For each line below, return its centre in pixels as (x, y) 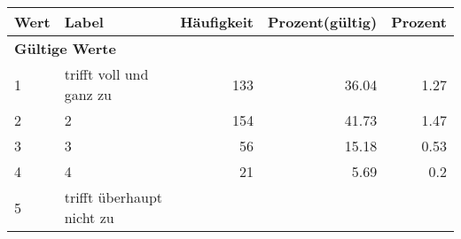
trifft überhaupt (113, 197)
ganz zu (88, 94)
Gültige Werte (65, 48)
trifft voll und (106, 74)
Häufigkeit (217, 22)
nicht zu (89, 217)
